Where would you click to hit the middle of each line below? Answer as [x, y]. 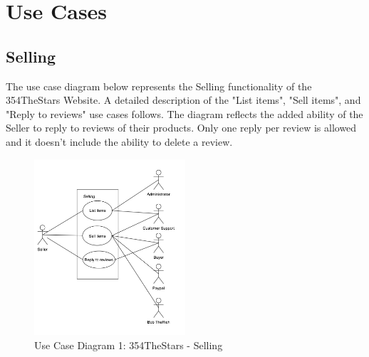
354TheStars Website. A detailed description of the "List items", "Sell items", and [183, 100]
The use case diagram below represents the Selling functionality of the [159, 86]
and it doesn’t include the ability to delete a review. [119, 141]
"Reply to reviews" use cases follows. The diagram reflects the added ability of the [184, 113]
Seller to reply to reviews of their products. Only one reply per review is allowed [181, 128]
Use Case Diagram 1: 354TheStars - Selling [129, 345]
